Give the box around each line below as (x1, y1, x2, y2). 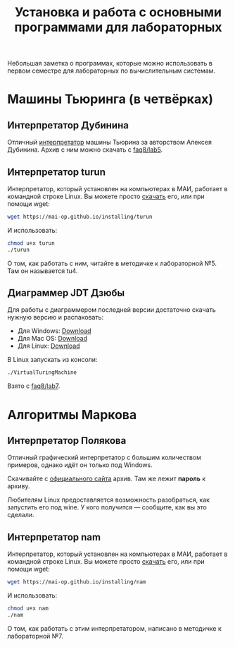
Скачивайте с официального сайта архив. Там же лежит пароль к (7, 474, 206, 483)
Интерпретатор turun (7, 166, 106, 178)
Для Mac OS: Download (17, 334, 88, 343)
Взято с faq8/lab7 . (7, 382, 61, 390)
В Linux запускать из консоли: (7, 356, 98, 364)
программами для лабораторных (13, 19, 223, 35)
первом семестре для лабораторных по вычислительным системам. (7, 66, 216, 75)
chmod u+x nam (7, 605, 49, 612)
